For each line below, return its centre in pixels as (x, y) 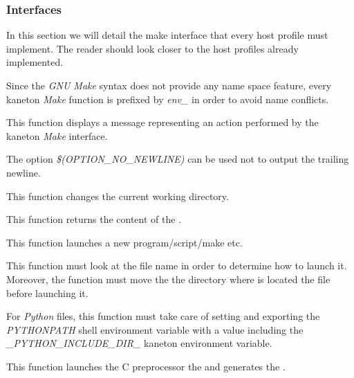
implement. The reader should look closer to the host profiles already (152, 48)
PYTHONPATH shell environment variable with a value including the (155, 329)
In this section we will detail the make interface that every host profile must (167, 35)
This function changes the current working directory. (118, 196)
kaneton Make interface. (57, 135)
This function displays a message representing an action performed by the (162, 122)
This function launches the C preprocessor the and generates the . (146, 366)
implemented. (35, 62)
